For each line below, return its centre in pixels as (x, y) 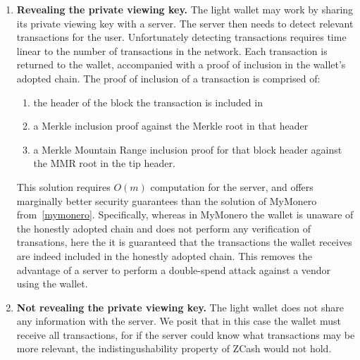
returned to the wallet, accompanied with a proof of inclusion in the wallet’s (181, 64)
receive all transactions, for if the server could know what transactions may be (186, 334)
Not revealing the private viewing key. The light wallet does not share (180, 307)
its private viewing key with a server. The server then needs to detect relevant (185, 23)
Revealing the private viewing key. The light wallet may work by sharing (185, 9)
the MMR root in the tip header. (104, 163)
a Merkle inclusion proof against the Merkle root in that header (171, 126)
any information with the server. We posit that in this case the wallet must (179, 321)
